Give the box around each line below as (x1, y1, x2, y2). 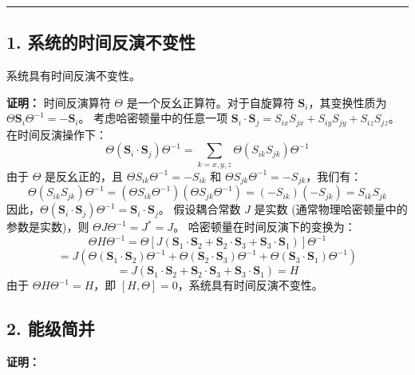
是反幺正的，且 (45, 167, 124, 184)
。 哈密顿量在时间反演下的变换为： (173, 218, 356, 235)
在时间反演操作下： (6, 126, 107, 142)
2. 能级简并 (6, 316, 95, 341)
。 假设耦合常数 (158, 201, 241, 217)
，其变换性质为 (308, 94, 387, 110)
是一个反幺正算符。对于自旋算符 (126, 94, 294, 110)
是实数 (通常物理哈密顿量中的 (254, 201, 408, 217)
